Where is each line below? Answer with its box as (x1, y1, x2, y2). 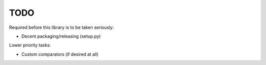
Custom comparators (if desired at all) (21, 51, 99, 57)
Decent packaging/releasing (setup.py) (21, 33, 101, 39)
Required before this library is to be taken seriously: (9, 24, 114, 30)
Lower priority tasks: (9, 42, 51, 48)
